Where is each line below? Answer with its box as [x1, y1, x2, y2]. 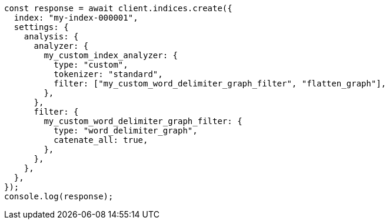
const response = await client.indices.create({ [4, 4, 232, 13]
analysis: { [24, 32, 79, 41]
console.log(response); [4, 192, 114, 201]
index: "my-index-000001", [14, 13, 138, 22]
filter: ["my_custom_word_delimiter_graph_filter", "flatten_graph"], [54, 79, 387, 88]
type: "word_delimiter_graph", [54, 126, 198, 135]
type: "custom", [54, 60, 128, 69]
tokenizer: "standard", [54, 69, 163, 79]
